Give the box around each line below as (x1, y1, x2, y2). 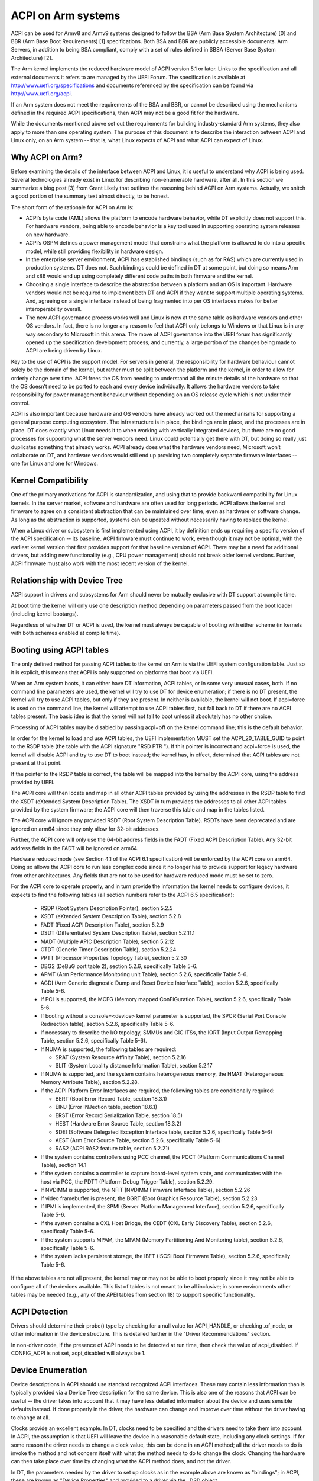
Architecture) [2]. (11, 54, 53, 62)
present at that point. (11, 759, 62, 767)
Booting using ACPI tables (11, 645, 109, 655)
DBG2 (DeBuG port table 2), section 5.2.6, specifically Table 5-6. (40, 963, 198, 970)
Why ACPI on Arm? (11, 152, 83, 162)
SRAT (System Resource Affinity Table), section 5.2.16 (55, 1054, 186, 1061)
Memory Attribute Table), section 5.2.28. (40, 1079, 139, 1086)
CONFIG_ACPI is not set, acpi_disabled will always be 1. (11, 1349, 146, 1357)
